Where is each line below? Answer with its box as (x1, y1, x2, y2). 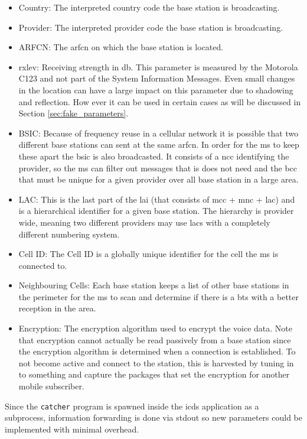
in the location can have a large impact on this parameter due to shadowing (18, 83, 293, 96)
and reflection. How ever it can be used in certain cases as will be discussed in (18, 95, 301, 108)
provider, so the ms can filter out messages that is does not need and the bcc (18, 161, 297, 174)
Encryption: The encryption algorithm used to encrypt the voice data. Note (18, 322, 293, 334)
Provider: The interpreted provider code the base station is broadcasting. (18, 21, 283, 33)
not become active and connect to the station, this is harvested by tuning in (18, 356, 294, 369)
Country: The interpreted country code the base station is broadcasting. (18, 1, 280, 13)
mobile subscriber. (18, 380, 84, 392)
